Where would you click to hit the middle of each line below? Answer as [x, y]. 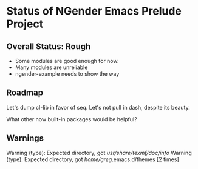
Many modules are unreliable [51, 67]
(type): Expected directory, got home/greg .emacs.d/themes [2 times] [93, 159]
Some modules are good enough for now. [67, 61]
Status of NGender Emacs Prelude [94, 11]
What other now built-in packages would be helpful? [72, 119]
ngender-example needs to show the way [67, 74]
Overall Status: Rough [49, 46]
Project [25, 24]
